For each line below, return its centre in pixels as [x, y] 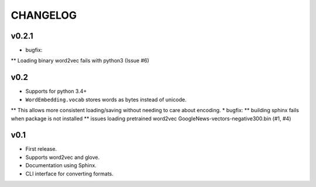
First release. [41, 149]
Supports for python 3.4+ [56, 91]
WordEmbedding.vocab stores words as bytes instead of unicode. [106, 99]
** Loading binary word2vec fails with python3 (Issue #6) [80, 61]
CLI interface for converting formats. [70, 174]
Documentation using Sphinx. [61, 165]
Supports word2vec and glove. [63, 157]
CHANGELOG [44, 15]
